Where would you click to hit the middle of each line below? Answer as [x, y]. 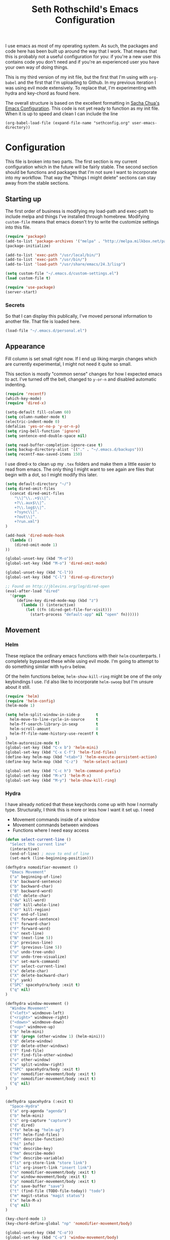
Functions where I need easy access [51, 830]
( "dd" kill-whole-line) [35, 905]
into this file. [18, 227]
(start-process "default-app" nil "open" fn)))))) [84, 615]
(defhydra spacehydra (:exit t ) [39, 1102]
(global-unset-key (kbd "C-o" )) [39, 1233]
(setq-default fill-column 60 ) [38, 412]
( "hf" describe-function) [37, 1139]
